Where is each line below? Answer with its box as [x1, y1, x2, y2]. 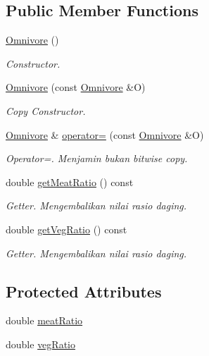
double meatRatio [6, 313, 83, 328]
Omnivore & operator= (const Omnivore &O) [6, 127, 204, 142]
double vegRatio [6, 336, 75, 351]
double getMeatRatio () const [6, 174, 134, 189]
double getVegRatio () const [6, 221, 127, 236]
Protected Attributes [6, 280, 162, 302]
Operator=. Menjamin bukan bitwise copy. [6, 151, 188, 166]
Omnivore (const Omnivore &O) [6, 80, 146, 94]
